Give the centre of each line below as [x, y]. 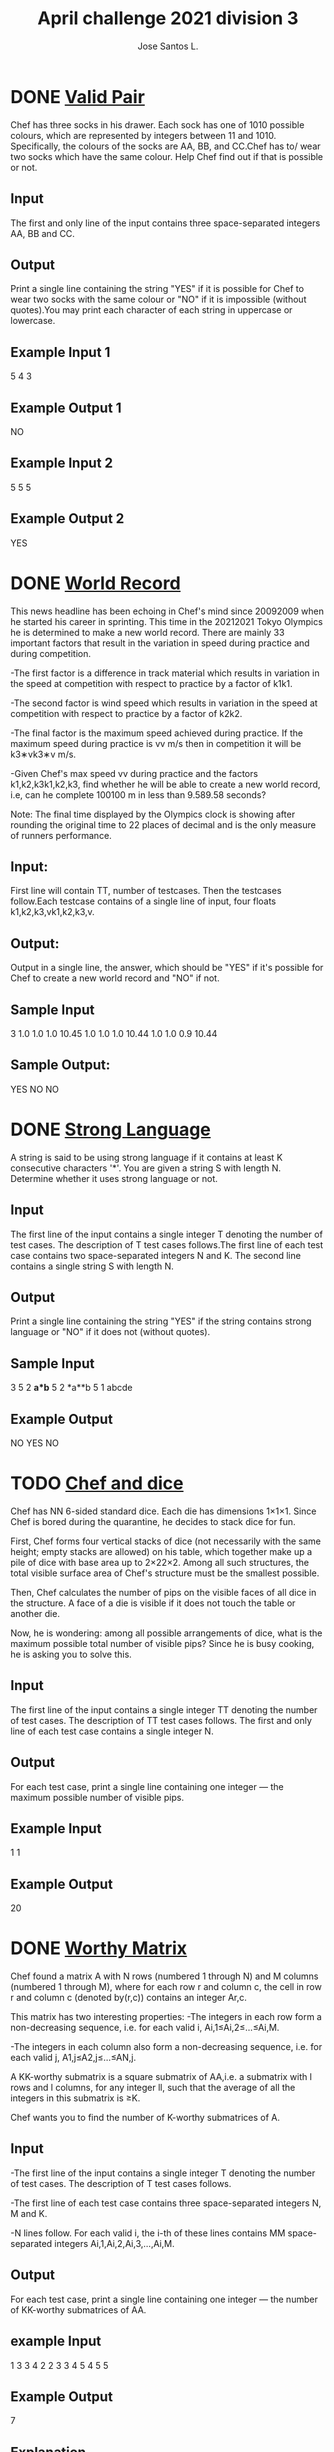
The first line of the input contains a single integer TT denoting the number [164, 1709]
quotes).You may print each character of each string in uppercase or [151, 310]
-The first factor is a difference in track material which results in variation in [165, 673]
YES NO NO [35, 1089]
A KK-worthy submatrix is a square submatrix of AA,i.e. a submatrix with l [161, 2077]
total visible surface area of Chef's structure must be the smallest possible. [165, 1573]
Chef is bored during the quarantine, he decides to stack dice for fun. [153, 1521]
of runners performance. [61, 835]
